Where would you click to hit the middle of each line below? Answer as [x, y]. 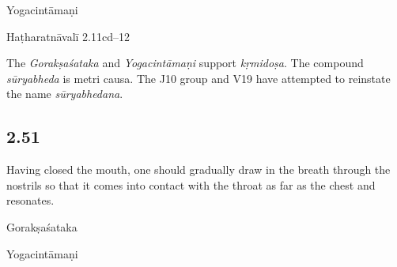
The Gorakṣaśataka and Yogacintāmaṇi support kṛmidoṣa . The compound [185, 63]
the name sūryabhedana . [65, 94]
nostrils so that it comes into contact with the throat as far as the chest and [191, 184]
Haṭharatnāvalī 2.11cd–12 [68, 36]
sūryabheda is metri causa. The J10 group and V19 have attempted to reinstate [198, 78]
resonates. [30, 200]
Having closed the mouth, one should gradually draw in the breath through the [198, 169]
